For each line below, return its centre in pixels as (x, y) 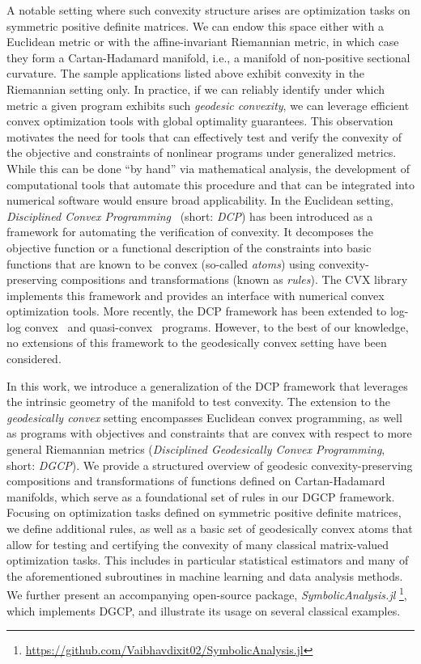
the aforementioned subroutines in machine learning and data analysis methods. (205, 575)
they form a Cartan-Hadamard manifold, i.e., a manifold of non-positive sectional (208, 57)
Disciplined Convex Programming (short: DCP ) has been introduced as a (190, 216)
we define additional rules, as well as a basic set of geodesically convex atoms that (210, 528)
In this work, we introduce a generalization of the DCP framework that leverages (207, 385)
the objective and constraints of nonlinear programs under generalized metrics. (202, 152)
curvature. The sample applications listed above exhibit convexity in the (186, 73)
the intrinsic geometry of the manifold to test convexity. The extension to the (198, 402)
